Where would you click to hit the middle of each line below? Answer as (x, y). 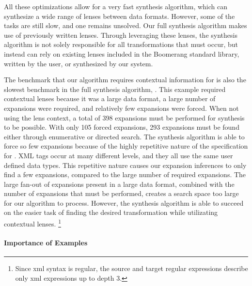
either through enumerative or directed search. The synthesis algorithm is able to (124, 136)
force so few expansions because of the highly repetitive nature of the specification (126, 146)
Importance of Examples (46, 242)
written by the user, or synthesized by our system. (79, 63)
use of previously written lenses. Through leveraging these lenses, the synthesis (121, 35)
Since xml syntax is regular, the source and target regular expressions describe (132, 268)
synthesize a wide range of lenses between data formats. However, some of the (119, 16)
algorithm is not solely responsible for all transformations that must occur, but (121, 44)
